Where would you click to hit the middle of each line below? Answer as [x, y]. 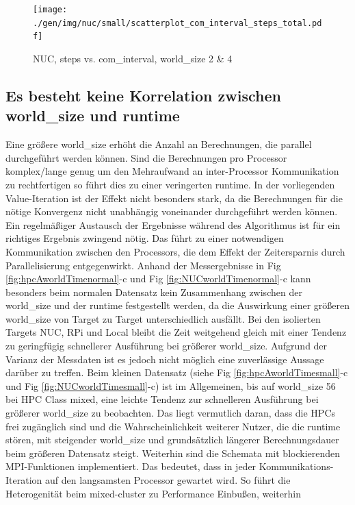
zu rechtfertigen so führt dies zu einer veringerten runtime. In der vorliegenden [170, 184]
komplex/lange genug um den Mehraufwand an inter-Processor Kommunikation [172, 171]
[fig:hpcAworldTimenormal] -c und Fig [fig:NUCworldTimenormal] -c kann [158, 279]
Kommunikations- [296, 466]
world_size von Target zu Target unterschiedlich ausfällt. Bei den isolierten [163, 318]
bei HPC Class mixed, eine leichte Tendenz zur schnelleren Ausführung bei [162, 399]
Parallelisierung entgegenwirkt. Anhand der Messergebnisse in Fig [143, 265]
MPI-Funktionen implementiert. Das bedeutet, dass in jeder [131, 466]
